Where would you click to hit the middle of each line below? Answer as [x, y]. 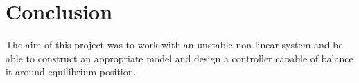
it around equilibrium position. [71, 72]
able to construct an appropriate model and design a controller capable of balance [179, 58]
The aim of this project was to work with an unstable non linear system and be [174, 45]
